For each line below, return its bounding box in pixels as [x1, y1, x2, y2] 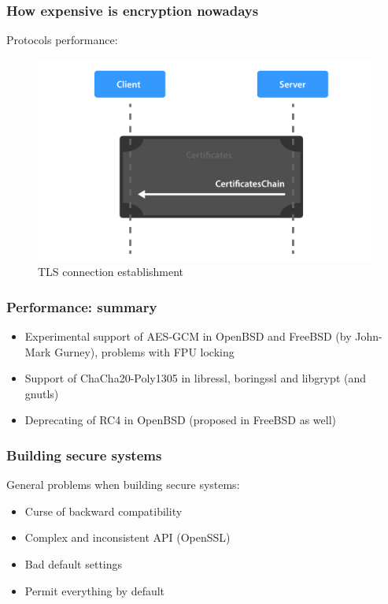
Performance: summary [6, 296, 157, 316]
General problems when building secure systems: [6, 476, 240, 493]
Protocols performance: [6, 32, 118, 48]
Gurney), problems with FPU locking [54, 343, 235, 360]
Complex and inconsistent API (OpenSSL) [24, 529, 231, 546]
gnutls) [24, 385, 59, 401]
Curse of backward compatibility [24, 502, 183, 519]
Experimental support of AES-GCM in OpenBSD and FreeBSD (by [24, 328, 352, 345]
